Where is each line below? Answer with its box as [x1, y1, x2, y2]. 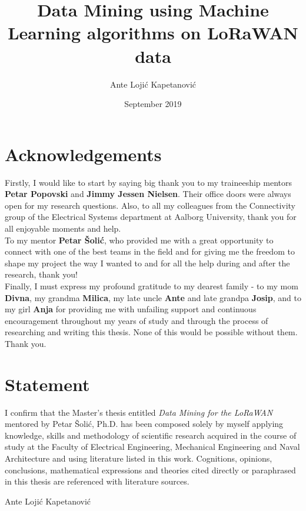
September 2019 [124, 98, 182, 110]
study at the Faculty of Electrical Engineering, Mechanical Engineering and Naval [5, 440, 300, 453]
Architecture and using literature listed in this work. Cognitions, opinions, [5, 452, 272, 465]
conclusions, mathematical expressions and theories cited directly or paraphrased [5, 463, 296, 476]
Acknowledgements [5, 142, 162, 166]
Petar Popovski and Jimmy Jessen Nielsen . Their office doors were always [5, 188, 291, 200]
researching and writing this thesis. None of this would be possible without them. [5, 326, 298, 338]
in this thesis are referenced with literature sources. [5, 475, 189, 487]
